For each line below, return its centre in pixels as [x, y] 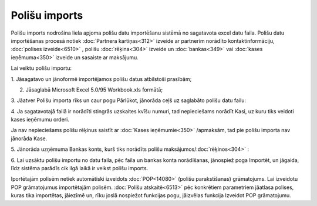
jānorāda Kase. [29, 139]
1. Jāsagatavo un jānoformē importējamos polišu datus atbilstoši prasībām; [101, 79]
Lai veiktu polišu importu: [41, 68]
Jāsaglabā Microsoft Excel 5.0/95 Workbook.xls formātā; [94, 90]
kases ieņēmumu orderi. [40, 120]
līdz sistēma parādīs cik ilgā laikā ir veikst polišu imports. [80, 168]
